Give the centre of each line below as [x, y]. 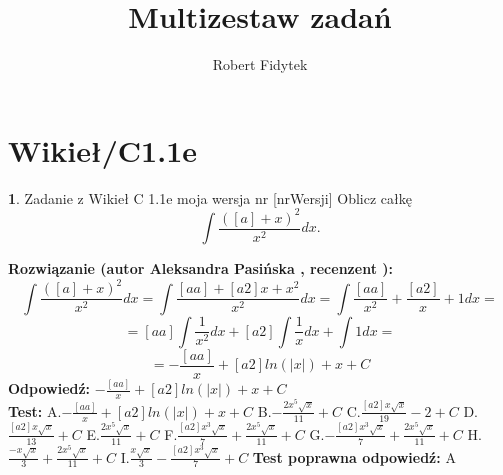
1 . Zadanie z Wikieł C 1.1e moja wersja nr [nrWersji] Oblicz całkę [210, 197]
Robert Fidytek [260, 64]
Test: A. [35, 410]
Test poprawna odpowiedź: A [354, 456]
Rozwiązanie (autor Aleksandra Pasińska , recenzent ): [200, 268]
